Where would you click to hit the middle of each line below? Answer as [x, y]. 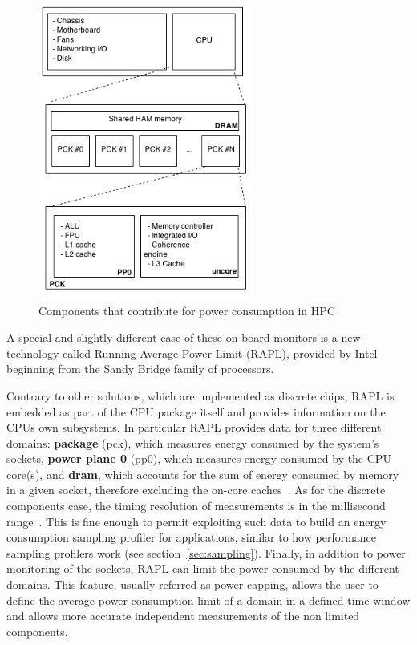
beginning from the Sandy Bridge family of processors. [140, 369]
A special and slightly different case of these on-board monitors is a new [184, 337]
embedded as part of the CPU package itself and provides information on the [196, 411]
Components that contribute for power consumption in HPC [187, 310]
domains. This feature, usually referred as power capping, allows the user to [192, 584]
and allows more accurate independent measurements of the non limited [183, 616]
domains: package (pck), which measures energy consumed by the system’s [193, 442]
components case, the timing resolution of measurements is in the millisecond [196, 506]
